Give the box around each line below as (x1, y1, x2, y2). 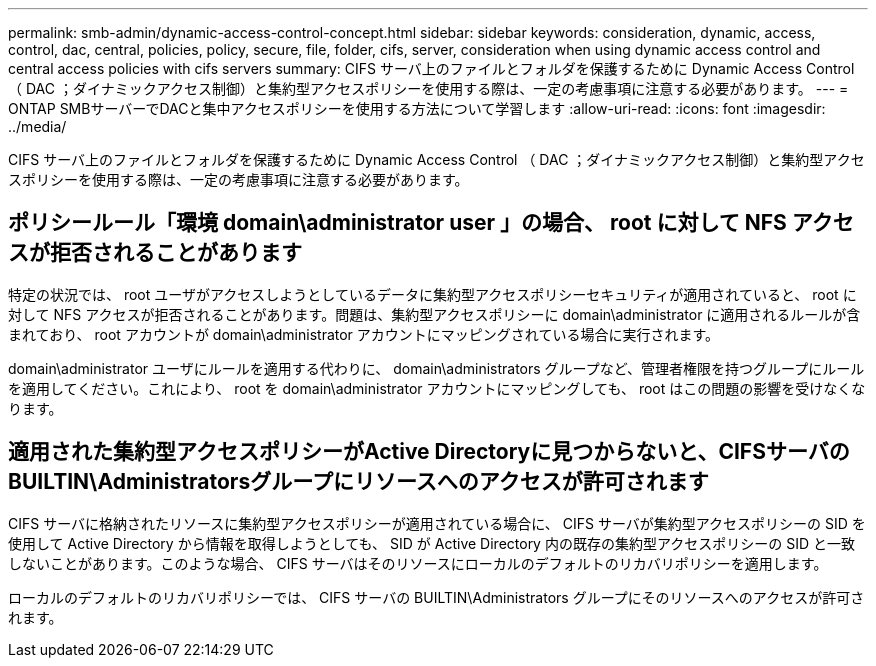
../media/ (8, 118, 67, 135)
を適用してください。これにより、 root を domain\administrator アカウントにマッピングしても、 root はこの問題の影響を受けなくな (8, 379, 866, 397)
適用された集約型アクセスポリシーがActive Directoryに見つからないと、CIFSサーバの (8, 439, 850, 465)
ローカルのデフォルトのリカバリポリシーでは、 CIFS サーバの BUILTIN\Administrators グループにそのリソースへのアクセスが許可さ (8, 588, 865, 606)
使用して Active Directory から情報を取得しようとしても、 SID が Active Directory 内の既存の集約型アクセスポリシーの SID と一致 (8, 534, 855, 552)
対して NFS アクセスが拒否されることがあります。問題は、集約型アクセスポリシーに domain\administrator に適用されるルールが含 (8, 305, 861, 323)
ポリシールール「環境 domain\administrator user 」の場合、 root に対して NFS (8, 210, 787, 236)
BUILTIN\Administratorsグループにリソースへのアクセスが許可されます (8, 469, 709, 495)
